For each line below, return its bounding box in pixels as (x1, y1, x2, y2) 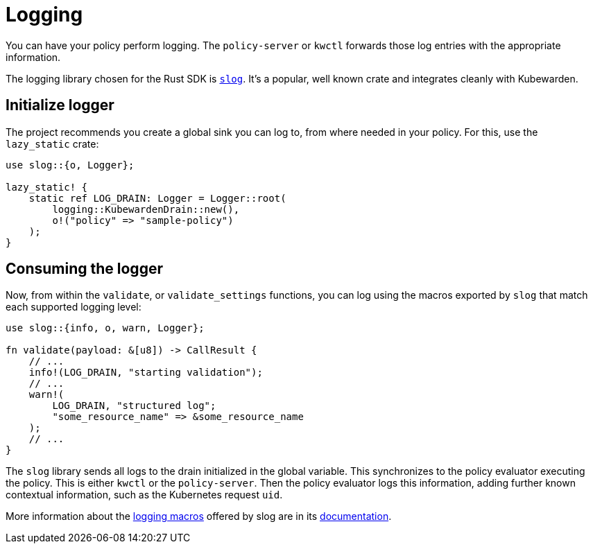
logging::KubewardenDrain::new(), (52, 203, 240, 215)
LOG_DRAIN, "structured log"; (52, 400, 216, 412)
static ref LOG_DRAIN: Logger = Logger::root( (28, 192, 286, 204)
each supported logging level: (6, 301, 141, 313)
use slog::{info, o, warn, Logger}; (6, 322, 205, 334)
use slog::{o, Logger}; (6, 159, 135, 171)
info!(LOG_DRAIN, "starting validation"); (28, 367, 263, 378)
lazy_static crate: (6, 137, 99, 150)
